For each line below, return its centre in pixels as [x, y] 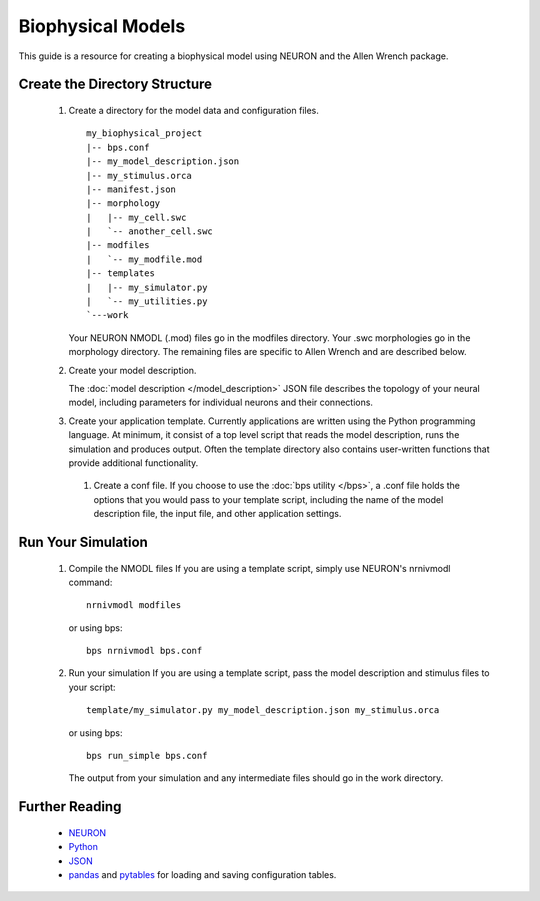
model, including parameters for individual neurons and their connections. [221, 402]
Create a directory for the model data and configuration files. [193, 110]
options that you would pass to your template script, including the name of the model [268, 499]
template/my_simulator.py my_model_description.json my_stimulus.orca [263, 710]
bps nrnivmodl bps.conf [144, 651]
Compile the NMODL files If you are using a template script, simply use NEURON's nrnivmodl [259, 568]
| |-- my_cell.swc [136, 217]
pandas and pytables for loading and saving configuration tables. [202, 874]
